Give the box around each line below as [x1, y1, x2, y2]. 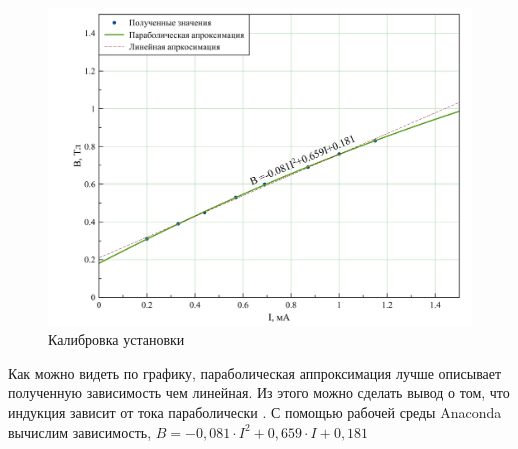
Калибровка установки [48, 329, 185, 350]
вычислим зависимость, [8, 421, 152, 442]
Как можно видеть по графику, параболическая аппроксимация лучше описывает [8, 362, 502, 383]
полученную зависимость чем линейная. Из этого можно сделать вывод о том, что [8, 382, 510, 403]
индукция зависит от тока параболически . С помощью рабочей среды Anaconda [8, 401, 502, 422]
